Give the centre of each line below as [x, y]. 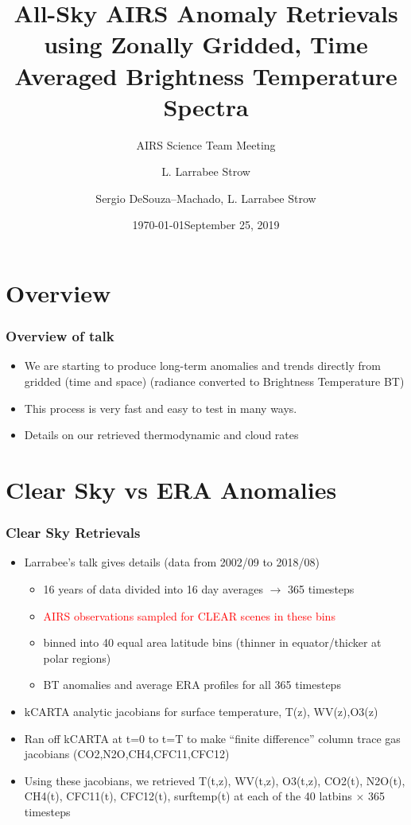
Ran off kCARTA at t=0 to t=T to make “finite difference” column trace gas [212, 738]
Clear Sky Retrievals [73, 533]
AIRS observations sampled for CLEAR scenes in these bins [189, 615]
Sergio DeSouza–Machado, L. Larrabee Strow [206, 198]
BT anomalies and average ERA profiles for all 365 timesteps [192, 685]
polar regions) [77, 658]
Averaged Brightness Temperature [206, 75]
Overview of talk [60, 336]
